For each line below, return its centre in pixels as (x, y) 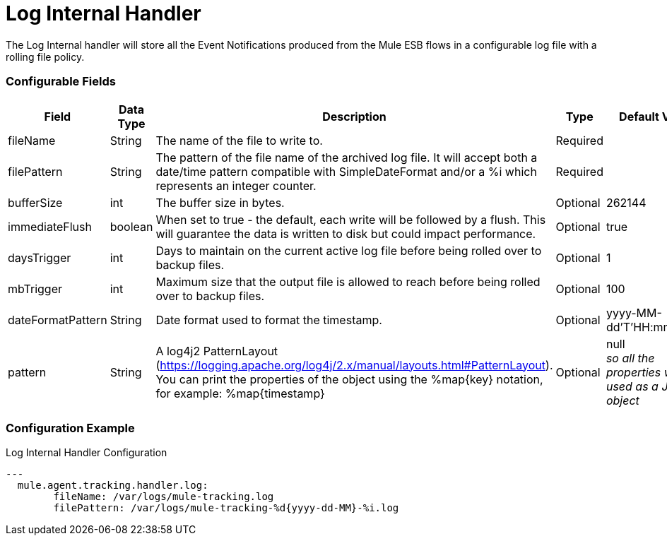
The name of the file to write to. (239, 140)
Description (354, 116)
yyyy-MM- (634, 313)
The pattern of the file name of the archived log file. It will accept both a (347, 157)
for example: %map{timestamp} (240, 393)
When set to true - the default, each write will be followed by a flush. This (351, 219)
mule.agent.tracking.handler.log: (113, 486)
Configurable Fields (61, 82)
